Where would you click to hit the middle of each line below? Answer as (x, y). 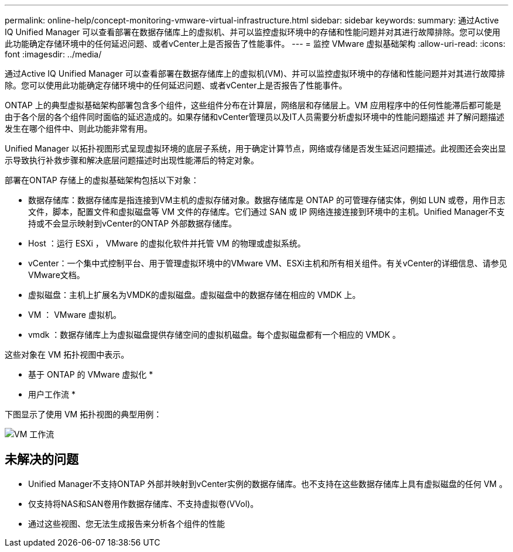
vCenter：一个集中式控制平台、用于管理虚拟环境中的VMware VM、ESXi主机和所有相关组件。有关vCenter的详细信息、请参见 (268, 263)
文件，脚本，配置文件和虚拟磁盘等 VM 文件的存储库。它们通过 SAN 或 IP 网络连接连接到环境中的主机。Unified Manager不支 (266, 212)
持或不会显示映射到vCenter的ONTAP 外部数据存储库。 (133, 223)
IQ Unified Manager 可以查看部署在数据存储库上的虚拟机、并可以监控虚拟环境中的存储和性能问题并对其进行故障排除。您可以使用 (253, 32)
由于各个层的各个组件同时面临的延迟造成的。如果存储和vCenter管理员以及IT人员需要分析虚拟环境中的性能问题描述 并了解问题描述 (255, 117)
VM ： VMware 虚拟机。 (75, 315)
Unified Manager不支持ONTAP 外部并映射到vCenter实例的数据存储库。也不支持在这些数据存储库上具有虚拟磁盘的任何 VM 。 (268, 484)
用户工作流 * (52, 394)
